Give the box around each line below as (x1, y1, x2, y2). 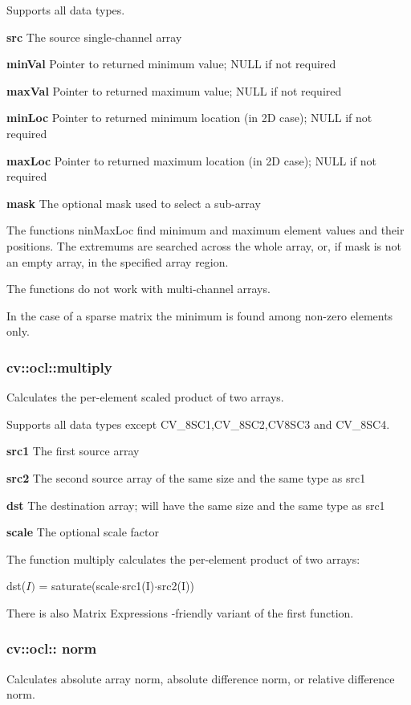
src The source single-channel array (6, 28, 182, 45)
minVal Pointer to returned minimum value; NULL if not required (6, 55, 336, 72)
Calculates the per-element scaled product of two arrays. (6, 389, 284, 405)
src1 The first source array (6, 442, 140, 459)
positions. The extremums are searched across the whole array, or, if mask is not (6, 237, 401, 254)
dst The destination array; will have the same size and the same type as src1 (6, 496, 385, 513)
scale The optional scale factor (6, 524, 160, 540)
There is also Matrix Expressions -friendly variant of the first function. (6, 604, 354, 621)
